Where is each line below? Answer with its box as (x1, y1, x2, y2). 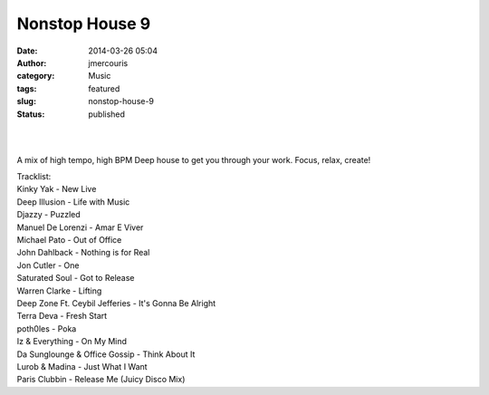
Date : (16, 45, 38, 56)
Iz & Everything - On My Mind (16, 336, 127, 347)
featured (88, 82, 120, 94)
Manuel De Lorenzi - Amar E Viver (16, 222, 144, 233)
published (88, 109, 126, 120)
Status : (16, 109, 45, 120)
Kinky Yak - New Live (16, 184, 97, 195)
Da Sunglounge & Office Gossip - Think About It (16, 349, 196, 360)
